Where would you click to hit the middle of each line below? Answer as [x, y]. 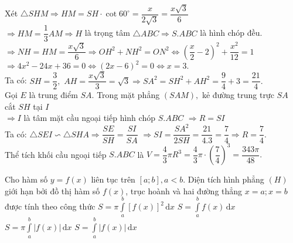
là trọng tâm [107, 33]
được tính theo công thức [50, 206]
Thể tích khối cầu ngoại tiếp [56, 154]
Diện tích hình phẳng [226, 179]
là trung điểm [53, 95]
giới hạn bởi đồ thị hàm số [52, 190]
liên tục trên [113, 179]
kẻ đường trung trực [238, 95]
